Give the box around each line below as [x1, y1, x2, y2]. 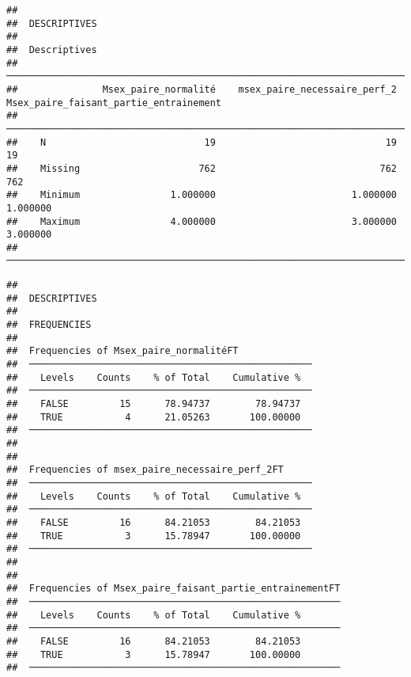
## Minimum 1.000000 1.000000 [6, 189, 397, 201]
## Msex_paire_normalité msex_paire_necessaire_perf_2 [6, 83, 397, 95]
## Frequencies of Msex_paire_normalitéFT [6, 345, 239, 357]
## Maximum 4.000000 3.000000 [6, 215, 397, 227]
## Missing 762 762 [6, 162, 397, 174]
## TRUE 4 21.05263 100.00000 [6, 411, 301, 423]
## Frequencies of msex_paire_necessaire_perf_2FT [6, 464, 284, 476]
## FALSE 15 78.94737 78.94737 [6, 398, 301, 410]
